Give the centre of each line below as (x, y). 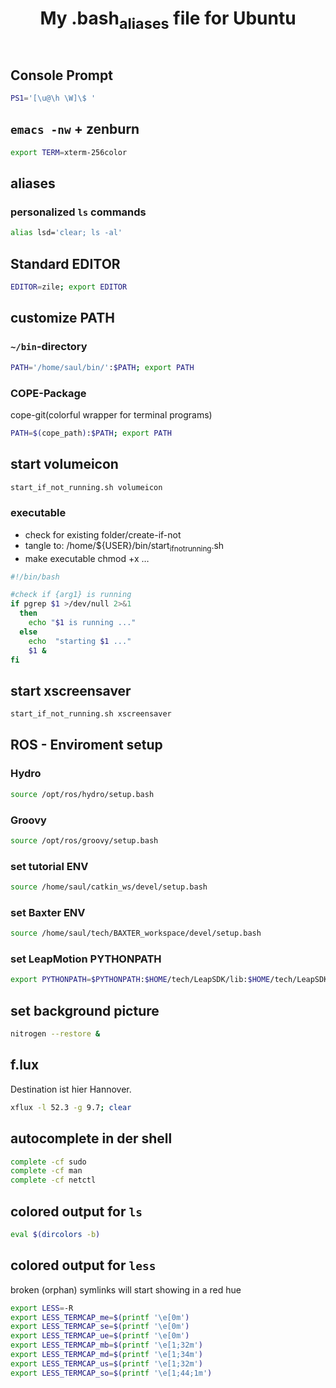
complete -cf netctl (53, 1180)
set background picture (85, 1010)
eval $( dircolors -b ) (55, 1234)
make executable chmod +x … (87, 558)
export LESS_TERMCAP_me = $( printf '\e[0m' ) (100, 1317)
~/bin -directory (49, 347)
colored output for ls (76, 1211)
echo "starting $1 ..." (80, 641)
